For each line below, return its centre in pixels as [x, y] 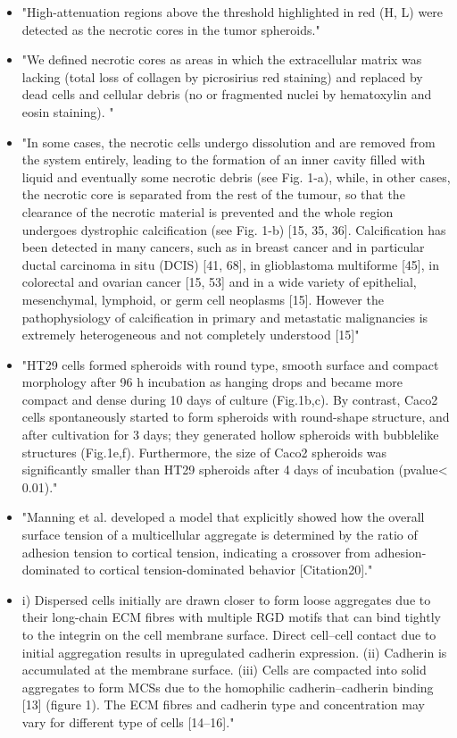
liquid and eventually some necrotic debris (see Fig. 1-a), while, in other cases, [236, 176]
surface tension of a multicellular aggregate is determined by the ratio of [220, 535]
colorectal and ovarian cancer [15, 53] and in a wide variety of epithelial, [219, 282]
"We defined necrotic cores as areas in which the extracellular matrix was [222, 59]
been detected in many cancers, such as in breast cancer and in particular [223, 247]
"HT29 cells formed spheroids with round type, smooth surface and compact [230, 364]
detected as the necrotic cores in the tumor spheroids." [171, 29]
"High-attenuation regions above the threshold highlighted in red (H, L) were [233, 12]
